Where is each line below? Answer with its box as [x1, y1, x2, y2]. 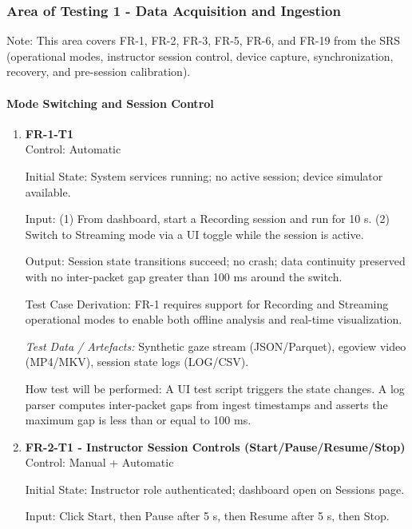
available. [25, 183, 71, 200]
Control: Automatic [25, 141, 121, 157]
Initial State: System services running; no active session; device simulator [25, 167, 383, 184]
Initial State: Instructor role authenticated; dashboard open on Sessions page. [25, 480, 405, 497]
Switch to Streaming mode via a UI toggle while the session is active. [25, 225, 364, 242]
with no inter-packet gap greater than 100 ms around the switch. [25, 268, 343, 284]
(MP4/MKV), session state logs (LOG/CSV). [25, 353, 249, 370]
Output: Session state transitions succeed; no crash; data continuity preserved [25, 253, 406, 269]
